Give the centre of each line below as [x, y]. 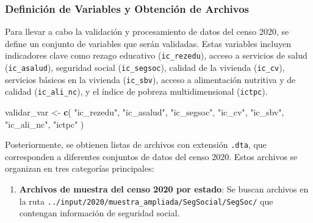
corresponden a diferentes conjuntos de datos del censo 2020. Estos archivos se [151, 156]
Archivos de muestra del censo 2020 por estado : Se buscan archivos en [164, 189]
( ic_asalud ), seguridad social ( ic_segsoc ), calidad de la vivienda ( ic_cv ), [145, 68]
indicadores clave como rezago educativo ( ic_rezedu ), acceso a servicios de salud [156, 55]
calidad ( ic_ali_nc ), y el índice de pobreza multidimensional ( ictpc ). [136, 91]
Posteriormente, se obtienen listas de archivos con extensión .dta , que [136, 144]
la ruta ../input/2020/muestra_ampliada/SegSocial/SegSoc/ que [146, 201]
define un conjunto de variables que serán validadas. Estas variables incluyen [148, 43]
